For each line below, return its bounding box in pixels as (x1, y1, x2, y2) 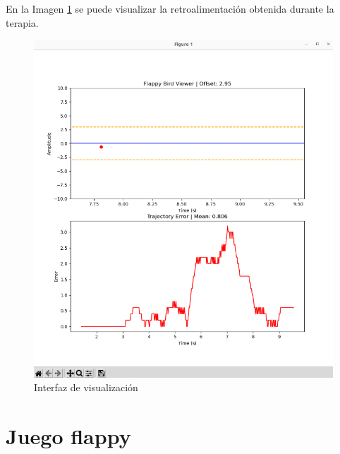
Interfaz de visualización (34, 380, 138, 395)
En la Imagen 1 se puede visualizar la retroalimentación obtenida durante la (6, 1, 334, 16)
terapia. (6, 15, 39, 30)
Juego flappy (6, 422, 131, 450)
